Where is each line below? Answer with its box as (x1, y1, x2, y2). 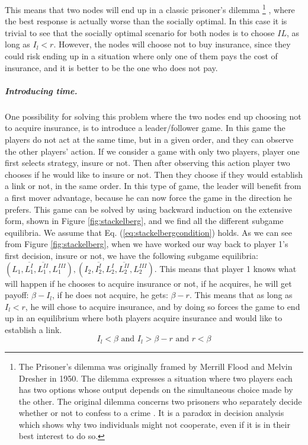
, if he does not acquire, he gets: (52, 289, 168, 301)
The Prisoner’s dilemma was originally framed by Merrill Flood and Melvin (18, 360, 293, 372)
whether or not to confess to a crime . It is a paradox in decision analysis (18, 406, 284, 419)
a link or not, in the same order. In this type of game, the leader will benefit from (5, 180, 301, 192)
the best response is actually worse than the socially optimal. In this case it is (5, 15, 287, 27)
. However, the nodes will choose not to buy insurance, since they (53, 38, 291, 50)
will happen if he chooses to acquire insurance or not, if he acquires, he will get (5, 277, 292, 289)
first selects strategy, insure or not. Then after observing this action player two (5, 156, 290, 169)
